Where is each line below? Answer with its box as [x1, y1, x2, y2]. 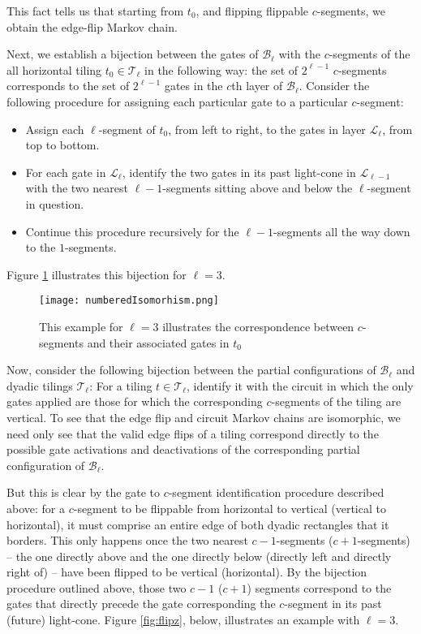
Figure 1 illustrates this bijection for [6, 265, 187, 282]
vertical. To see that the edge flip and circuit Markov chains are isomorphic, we [6, 408, 401, 425]
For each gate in [25, 163, 106, 180]
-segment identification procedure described [168, 484, 384, 501]
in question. [25, 195, 84, 212]
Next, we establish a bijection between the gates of [6, 45, 259, 63]
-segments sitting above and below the [162, 179, 353, 196]
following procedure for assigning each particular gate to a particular [6, 93, 348, 110]
